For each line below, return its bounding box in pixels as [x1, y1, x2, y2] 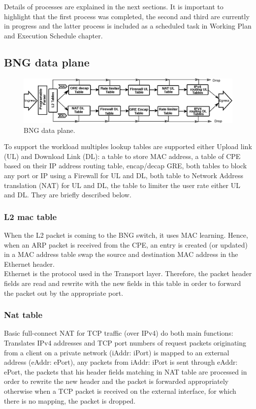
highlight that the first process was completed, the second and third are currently [4, 11, 250, 21]
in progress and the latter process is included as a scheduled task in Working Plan [4, 21, 252, 31]
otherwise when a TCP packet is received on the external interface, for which [4, 385, 236, 396]
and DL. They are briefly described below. [4, 189, 131, 200]
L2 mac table [4, 210, 57, 222]
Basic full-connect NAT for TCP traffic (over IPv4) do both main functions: [4, 328, 233, 338]
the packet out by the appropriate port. [4, 287, 124, 298]
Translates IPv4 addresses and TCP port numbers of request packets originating [4, 338, 247, 348]
